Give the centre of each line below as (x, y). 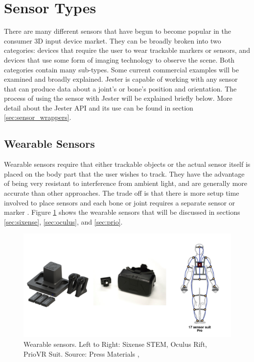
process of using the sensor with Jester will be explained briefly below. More (118, 98)
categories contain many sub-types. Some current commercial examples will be (121, 69)
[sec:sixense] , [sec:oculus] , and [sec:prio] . (63, 221)
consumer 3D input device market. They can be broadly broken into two (113, 40)
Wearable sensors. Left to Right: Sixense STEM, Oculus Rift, (115, 344)
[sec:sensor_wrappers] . (38, 117)
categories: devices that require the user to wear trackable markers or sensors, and (127, 50)
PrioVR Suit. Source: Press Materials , (81, 353)
